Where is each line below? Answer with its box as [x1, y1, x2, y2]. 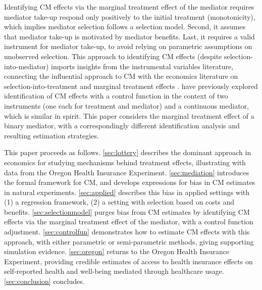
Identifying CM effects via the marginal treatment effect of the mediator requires [4, 2, 254, 12]
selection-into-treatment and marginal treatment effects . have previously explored [4, 80, 258, 91]
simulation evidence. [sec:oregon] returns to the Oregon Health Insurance [4, 246, 230, 257]
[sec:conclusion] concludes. [4, 276, 85, 286]
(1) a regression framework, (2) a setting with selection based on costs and [4, 197, 235, 207]
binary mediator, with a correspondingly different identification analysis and [4, 120, 240, 131]
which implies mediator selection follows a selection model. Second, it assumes [4, 21, 246, 32]
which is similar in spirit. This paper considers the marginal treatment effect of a [4, 110, 254, 121]
